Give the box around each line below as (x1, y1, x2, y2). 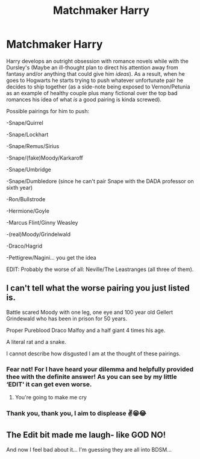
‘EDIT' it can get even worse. (6, 380, 92, 389)
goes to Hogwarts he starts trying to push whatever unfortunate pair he (6, 76, 184, 84)
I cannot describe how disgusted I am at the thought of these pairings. (6, 350, 181, 357)
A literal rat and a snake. (6, 338, 66, 345)
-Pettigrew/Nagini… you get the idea (6, 254, 96, 261)
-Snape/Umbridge (6, 166, 51, 173)
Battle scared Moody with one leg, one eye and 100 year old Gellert (6, 308, 173, 316)
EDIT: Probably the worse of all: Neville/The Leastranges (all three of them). (6, 266, 194, 273)
